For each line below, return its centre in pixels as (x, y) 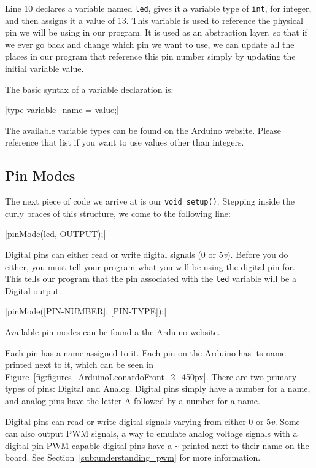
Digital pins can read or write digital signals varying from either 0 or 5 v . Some (152, 421)
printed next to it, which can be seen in (79, 365)
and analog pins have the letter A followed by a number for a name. (133, 401)
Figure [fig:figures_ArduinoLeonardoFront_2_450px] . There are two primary (151, 376)
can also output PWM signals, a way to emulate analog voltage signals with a (151, 433)
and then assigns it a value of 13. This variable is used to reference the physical (154, 20)
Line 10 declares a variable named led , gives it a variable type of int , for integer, (158, 8)
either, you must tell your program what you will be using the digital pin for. (150, 266)
